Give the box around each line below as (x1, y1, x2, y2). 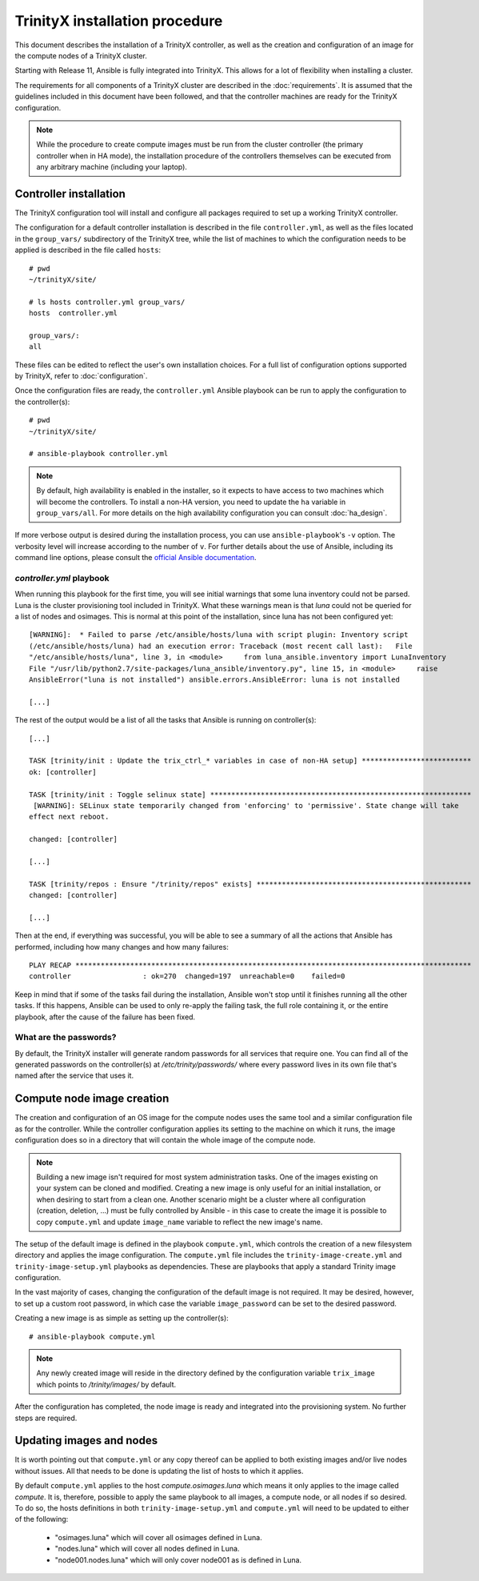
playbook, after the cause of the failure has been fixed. (14, 1012, 196, 1022)
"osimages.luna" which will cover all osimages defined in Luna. (54, 1532, 263, 1542)
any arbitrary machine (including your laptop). (36, 162, 188, 172)
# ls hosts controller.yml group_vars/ (29, 297, 186, 306)
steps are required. (14, 1413, 78, 1423)
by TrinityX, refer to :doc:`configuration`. (14, 371, 148, 381)
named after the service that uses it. (14, 1071, 134, 1080)
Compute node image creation (14, 1092, 170, 1106)
